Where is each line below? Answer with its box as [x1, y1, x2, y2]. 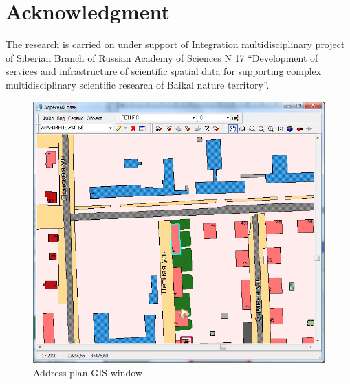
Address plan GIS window [33, 365, 142, 379]
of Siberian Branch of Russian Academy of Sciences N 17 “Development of [6, 50, 318, 65]
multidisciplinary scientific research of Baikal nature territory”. [6, 77, 270, 91]
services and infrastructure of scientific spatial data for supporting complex [6, 64, 322, 78]
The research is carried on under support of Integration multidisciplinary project [6, 37, 345, 52]
